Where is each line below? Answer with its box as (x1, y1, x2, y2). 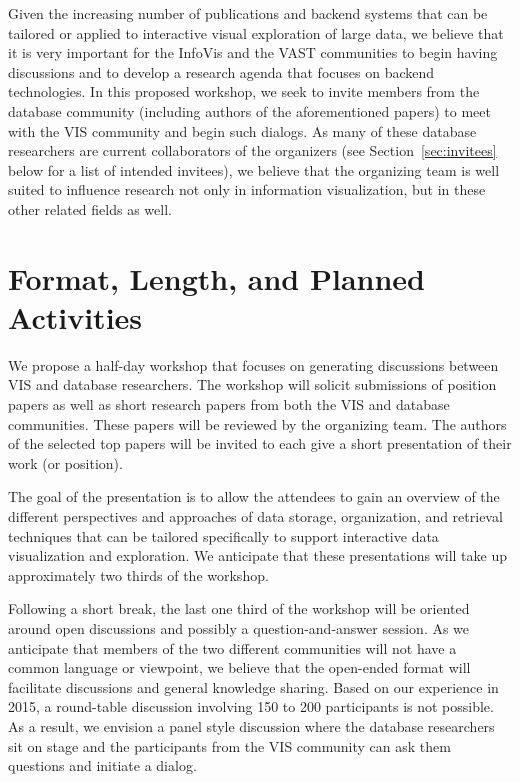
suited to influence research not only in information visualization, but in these (8, 179, 486, 200)
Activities (8, 296, 143, 337)
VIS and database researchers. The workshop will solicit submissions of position (8, 374, 497, 395)
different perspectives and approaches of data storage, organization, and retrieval (8, 506, 503, 526)
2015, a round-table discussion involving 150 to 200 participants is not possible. (8, 696, 494, 717)
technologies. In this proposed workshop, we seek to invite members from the (8, 81, 480, 102)
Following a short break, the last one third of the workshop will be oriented (8, 598, 470, 619)
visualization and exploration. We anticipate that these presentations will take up (8, 545, 507, 566)
